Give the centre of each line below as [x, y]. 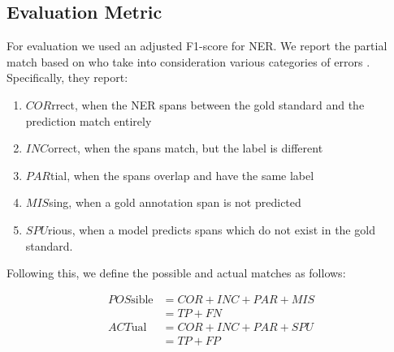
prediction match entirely [89, 120]
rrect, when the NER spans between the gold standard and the [208, 104]
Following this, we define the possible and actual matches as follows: [176, 273]
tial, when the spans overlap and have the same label [182, 175]
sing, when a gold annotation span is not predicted [175, 202]
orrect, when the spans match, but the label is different [186, 148]
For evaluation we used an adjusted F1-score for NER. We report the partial [197, 46]
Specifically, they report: [67, 77]
